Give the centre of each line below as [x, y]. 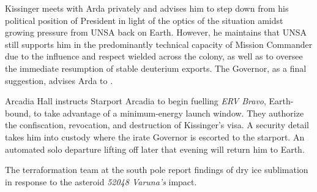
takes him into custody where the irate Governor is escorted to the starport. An [155, 136]
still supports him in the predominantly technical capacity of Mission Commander [159, 44]
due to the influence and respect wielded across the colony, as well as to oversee [154, 56]
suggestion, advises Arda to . [59, 80]
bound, [18, 113]
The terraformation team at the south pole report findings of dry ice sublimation [157, 170]
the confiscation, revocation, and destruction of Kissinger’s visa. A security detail [157, 125]
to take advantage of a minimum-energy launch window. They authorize [169, 113]
